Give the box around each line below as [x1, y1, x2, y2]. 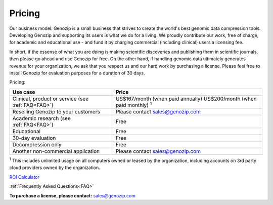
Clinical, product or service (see [12, 95, 88, 102]
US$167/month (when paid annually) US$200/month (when [115, 95, 257, 102]
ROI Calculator [9, 174, 40, 180]
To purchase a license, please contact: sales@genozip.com [9, 192, 136, 198]
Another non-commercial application [12, 148, 100, 154]
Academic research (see [12, 115, 71, 121]
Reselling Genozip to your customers [12, 108, 101, 115]
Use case [12, 89, 35, 96]
